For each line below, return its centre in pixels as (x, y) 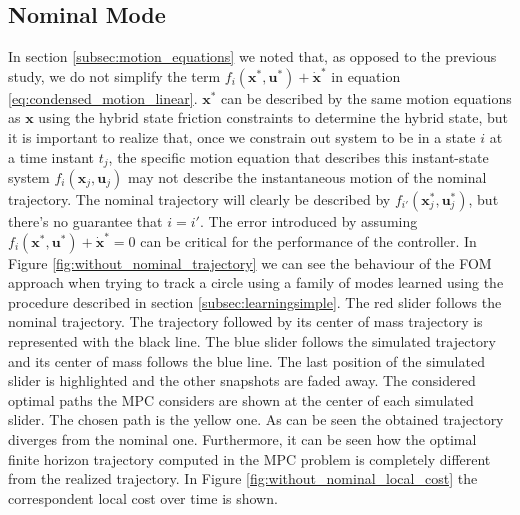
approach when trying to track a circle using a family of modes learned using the (256, 282)
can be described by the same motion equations (366, 97)
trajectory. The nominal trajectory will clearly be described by (199, 199)
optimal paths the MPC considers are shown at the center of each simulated (241, 399)
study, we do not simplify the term (114, 75)
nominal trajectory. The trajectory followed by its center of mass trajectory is (245, 321)
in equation (366, 75)
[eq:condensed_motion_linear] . (103, 97)
